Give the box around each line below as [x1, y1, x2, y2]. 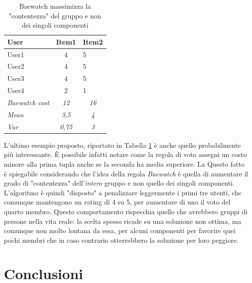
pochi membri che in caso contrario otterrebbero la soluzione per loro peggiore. [4, 235, 239, 245]
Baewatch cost [7, 97, 50, 107]
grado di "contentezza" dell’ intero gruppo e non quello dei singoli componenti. [4, 178, 235, 188]
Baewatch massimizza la [19, 1, 91, 11]
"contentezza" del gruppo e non [9, 10, 101, 20]
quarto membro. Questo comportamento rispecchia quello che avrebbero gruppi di [4, 206, 248, 216]
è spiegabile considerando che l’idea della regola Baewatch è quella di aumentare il [4, 168, 248, 178]
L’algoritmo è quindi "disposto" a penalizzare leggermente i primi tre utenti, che [4, 187, 242, 197]
